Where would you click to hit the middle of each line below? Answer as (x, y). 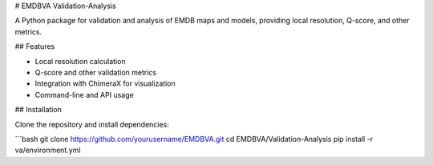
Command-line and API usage (84, 95)
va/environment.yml (48, 150)
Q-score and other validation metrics (95, 72)
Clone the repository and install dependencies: (92, 124)
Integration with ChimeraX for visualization (105, 83)
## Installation (38, 110)
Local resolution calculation (80, 61)
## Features (35, 46)
